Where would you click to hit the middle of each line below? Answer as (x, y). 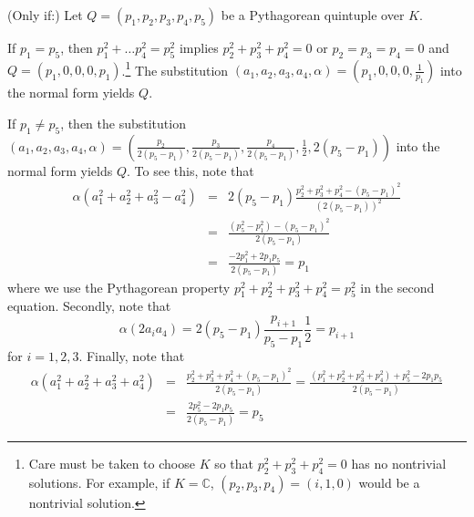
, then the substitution (123, 124)
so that (234, 463)
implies (199, 47)
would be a (389, 482)
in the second (397, 287)
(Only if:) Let (45, 15)
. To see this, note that (191, 170)
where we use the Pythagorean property (119, 287)
